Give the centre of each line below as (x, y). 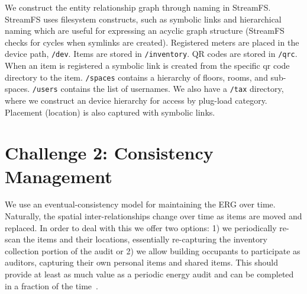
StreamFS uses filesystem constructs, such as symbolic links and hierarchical (143, 19)
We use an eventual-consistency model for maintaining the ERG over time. (140, 204)
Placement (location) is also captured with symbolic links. (110, 112)
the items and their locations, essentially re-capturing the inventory (145, 239)
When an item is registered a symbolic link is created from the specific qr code (147, 65)
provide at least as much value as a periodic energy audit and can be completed (149, 274)
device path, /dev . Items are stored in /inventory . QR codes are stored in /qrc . (151, 54)
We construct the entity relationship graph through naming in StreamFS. (138, 7)
